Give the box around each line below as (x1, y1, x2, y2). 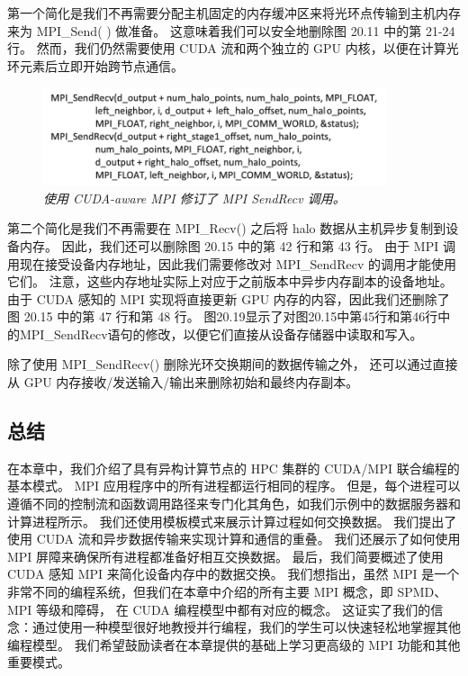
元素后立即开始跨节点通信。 (19, 56, 184, 75)
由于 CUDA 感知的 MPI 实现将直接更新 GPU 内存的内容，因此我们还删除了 (7, 289, 450, 308)
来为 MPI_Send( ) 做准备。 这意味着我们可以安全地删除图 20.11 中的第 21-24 (7, 21, 455, 40)
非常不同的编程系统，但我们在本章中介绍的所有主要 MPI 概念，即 (7, 582, 393, 601)
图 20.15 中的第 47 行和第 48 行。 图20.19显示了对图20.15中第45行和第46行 (7, 307, 438, 326)
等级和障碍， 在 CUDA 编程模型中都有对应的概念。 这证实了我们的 (36, 599, 431, 618)
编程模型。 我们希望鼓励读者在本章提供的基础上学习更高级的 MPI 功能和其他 (7, 635, 461, 653)
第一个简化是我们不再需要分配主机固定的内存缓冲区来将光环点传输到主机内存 (7, 4, 461, 22)
